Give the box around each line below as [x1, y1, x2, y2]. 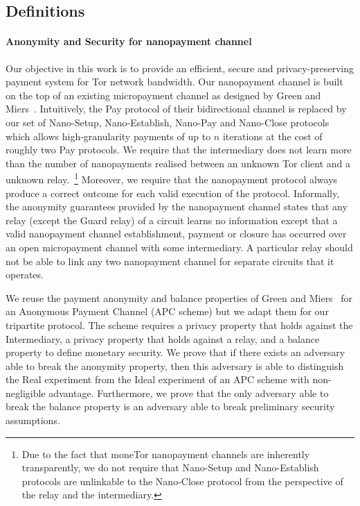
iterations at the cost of [222, 128, 323, 143]
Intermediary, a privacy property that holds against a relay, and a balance [6, 331, 320, 346]
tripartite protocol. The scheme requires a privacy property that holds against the [6, 317, 353, 332]
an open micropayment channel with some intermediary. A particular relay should [6, 239, 353, 254]
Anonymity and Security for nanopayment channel [6, 34, 252, 49]
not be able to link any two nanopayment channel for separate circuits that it [6, 253, 334, 268]
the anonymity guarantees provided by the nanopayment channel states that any [6, 199, 348, 214]
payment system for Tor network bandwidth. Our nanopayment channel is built [6, 74, 343, 89]
